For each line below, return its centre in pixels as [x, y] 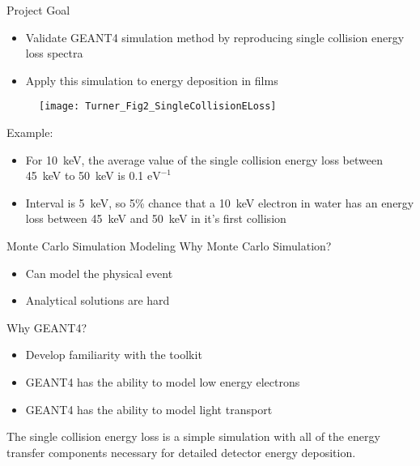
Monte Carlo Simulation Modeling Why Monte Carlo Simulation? [169, 246]
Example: [30, 133]
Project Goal [38, 10]
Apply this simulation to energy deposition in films [152, 80]
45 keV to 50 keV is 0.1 [85, 175]
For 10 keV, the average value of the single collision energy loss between [204, 159]
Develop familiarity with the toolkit [114, 355]
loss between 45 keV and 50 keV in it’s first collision [156, 218]
